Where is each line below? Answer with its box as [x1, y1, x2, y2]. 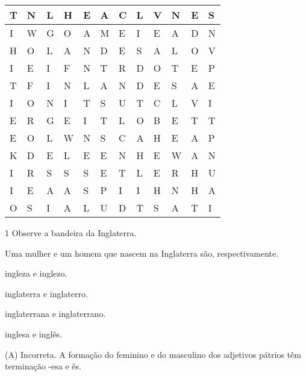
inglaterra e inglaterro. [5, 287, 88, 299]
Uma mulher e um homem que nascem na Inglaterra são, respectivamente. [5, 246, 279, 259]
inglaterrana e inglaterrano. [5, 307, 106, 320]
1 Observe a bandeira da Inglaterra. [5, 227, 137, 239]
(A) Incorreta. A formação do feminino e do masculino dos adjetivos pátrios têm [5, 348, 302, 360]
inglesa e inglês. [5, 327, 63, 340]
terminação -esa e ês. [5, 360, 81, 372]
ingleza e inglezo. [5, 267, 67, 280]
